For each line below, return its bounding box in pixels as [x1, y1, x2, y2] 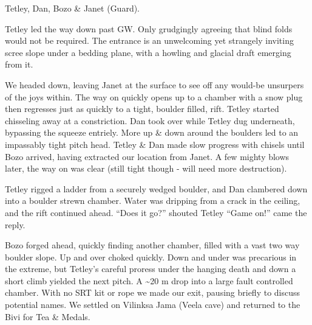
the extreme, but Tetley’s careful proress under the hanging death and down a [5, 262, 296, 275]
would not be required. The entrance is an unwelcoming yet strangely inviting [5, 34, 294, 47]
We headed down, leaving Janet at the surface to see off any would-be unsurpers [5, 78, 304, 91]
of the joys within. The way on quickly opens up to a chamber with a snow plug [5, 90, 303, 103]
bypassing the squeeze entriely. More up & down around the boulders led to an [5, 126, 299, 139]
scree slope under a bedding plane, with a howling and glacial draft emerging [5, 46, 291, 58]
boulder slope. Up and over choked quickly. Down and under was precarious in [5, 250, 297, 263]
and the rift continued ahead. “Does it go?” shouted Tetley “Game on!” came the [5, 206, 307, 218]
